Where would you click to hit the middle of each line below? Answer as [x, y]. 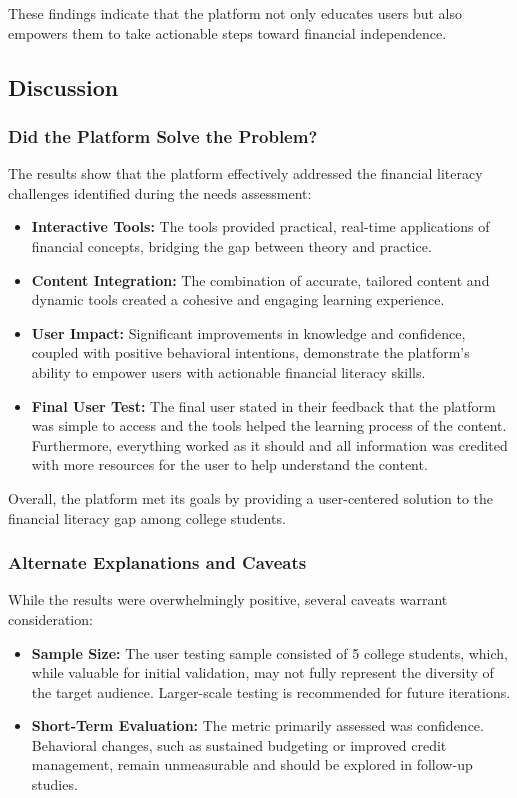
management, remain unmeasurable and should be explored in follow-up [252, 764]
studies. [54, 784]
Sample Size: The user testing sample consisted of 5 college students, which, [270, 652]
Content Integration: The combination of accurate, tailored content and [260, 279]
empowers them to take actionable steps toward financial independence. [227, 32]
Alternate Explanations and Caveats [157, 562]
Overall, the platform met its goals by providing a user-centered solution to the [251, 497]
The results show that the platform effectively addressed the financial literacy [245, 173]
